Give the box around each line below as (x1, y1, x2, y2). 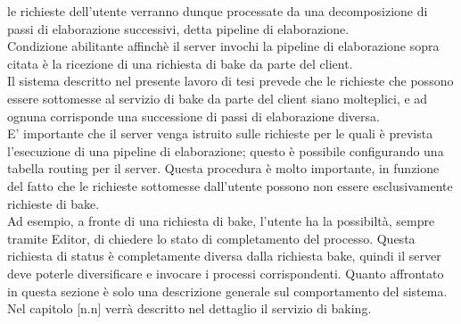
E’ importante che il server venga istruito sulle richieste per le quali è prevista (7, 124, 433, 143)
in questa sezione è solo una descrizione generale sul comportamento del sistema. (7, 281, 448, 300)
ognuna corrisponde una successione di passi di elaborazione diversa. (7, 106, 380, 125)
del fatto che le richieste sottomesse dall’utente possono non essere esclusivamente (7, 176, 453, 195)
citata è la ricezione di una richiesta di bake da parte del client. (7, 54, 353, 72)
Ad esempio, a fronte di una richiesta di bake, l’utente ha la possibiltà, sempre (7, 212, 435, 230)
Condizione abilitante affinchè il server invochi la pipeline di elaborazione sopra (7, 37, 440, 55)
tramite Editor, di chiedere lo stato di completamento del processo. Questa (7, 228, 416, 247)
